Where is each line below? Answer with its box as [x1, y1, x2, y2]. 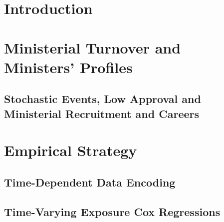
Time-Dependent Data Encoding [4, 174, 176, 189]
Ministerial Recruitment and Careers [4, 105, 199, 121]
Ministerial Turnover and [4, 37, 181, 57]
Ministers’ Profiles [4, 56, 133, 77]
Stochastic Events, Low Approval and [4, 91, 201, 106]
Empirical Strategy [4, 140, 137, 160]
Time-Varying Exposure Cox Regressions [4, 203, 221, 219]
